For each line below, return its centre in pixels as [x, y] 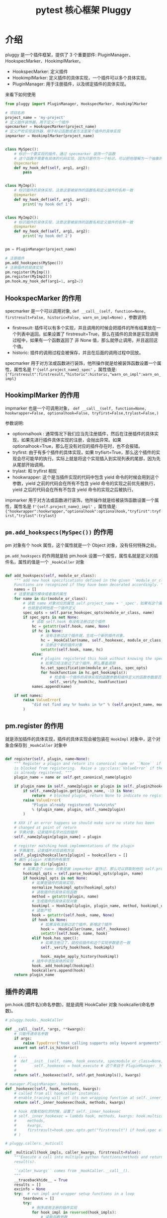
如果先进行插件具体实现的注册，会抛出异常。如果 [71, 440]
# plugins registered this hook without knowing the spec [102, 659]
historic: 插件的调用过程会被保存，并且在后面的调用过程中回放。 [78, 353]
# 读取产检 [41, 911]
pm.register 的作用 [34, 726]
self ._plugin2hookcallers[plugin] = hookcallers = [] [71, 855]
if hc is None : [47, 631]
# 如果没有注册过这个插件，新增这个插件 [76, 924]
